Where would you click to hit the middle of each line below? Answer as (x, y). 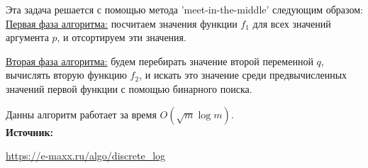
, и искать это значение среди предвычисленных (243, 75)
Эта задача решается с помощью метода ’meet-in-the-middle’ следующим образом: (184, 9)
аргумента (27, 37)
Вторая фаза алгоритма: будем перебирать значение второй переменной (160, 61)
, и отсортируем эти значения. (122, 37)
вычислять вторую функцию (66, 75)
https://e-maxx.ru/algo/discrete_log (86, 156)
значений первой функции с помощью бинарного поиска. (129, 88)
